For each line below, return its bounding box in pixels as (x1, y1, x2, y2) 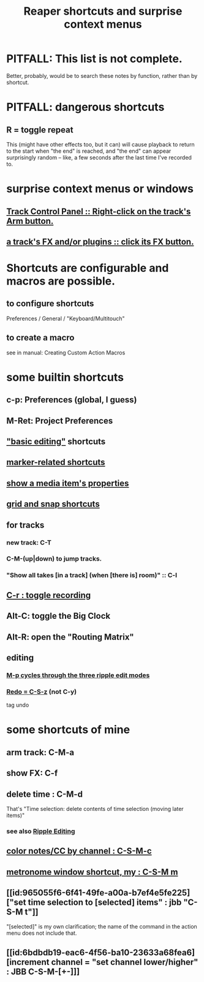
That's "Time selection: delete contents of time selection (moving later (6, 805, 184, 812)
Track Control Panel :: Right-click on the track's (6, 206, 191, 217)
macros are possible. (6, 274, 115, 288)
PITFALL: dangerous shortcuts (6, 100, 165, 114)
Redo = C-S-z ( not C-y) (6, 687, 77, 696)
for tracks (6, 520, 45, 530)
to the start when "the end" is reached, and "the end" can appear (6, 147, 172, 155)
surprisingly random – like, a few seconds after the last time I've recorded (6, 153, 192, 161)
